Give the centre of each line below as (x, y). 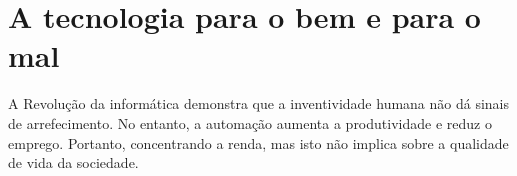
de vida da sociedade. (73, 162)
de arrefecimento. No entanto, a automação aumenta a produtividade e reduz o (250, 122)
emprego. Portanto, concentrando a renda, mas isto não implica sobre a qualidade (258, 142)
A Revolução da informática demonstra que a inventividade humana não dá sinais (259, 103)
